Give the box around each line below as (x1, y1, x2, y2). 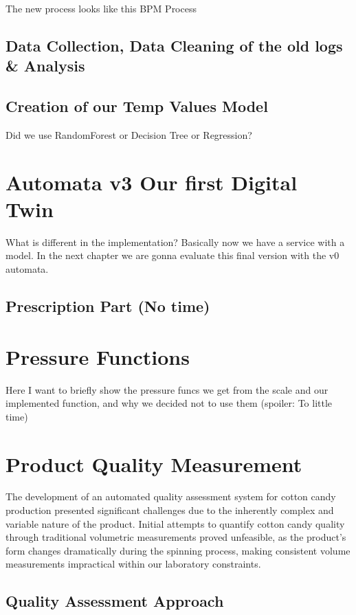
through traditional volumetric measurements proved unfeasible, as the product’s (5, 530, 346, 544)
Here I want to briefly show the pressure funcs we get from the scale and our (5, 382, 329, 396)
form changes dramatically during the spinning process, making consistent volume (5, 543, 351, 557)
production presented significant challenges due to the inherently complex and (5, 503, 334, 517)
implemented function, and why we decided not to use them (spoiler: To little (5, 396, 333, 410)
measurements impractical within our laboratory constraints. (5, 557, 261, 571)
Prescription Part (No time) (5, 295, 210, 317)
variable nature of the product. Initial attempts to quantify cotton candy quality (5, 516, 345, 530)
